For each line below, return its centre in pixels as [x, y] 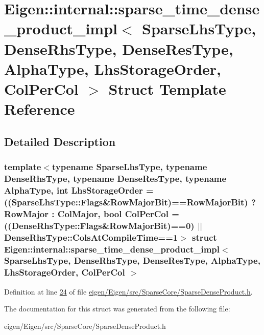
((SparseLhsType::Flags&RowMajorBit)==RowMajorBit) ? [130, 202]
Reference [40, 109]
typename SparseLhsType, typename [129, 167]
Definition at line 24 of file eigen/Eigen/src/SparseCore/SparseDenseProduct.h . [128, 291]
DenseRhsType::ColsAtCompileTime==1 [91, 237]
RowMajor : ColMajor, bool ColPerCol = [92, 213]
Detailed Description [60, 141]
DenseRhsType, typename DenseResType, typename [115, 178]
